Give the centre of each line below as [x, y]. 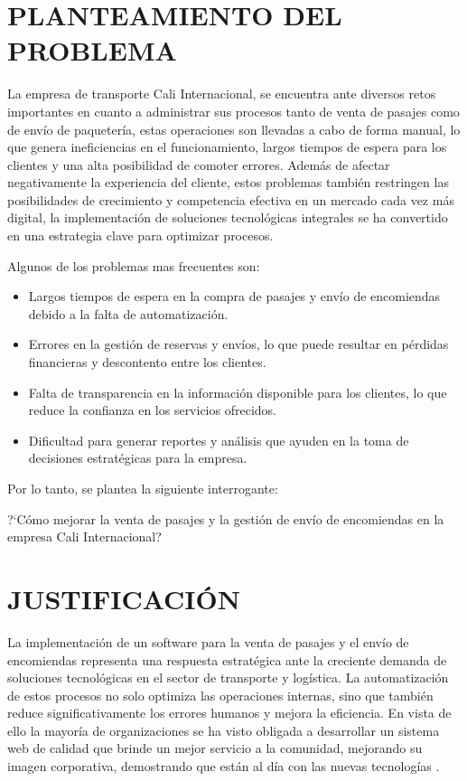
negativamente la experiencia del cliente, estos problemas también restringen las [228, 182]
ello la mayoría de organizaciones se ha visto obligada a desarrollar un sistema [224, 730]
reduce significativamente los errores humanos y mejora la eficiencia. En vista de [229, 713]
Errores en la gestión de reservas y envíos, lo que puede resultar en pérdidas [238, 344]
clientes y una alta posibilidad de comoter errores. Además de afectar [199, 164]
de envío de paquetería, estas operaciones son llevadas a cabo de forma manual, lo [234, 129]
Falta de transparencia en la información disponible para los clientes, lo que [238, 392]
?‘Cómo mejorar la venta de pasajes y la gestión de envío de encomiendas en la [226, 518]
